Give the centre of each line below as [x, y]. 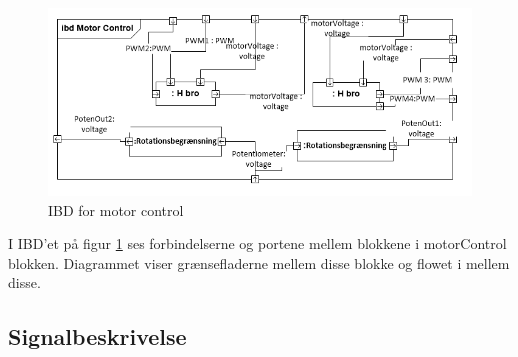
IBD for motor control [116, 209]
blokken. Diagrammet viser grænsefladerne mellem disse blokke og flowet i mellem [259, 262]
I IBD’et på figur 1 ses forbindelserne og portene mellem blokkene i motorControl [257, 243]
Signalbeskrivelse [97, 336]
